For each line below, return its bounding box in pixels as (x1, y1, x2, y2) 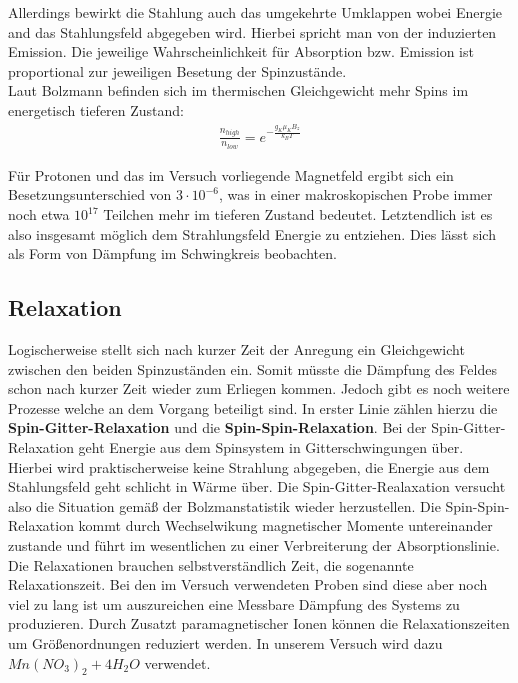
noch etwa (8, 204, 70, 225)
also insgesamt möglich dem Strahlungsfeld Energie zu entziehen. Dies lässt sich (8, 223, 496, 244)
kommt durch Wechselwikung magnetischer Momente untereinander (78, 515, 493, 536)
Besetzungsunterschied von (8, 184, 172, 205)
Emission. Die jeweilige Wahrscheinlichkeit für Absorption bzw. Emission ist (8, 41, 474, 62)
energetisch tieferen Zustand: (8, 99, 185, 120)
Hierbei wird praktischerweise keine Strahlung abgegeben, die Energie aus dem (8, 456, 490, 477)
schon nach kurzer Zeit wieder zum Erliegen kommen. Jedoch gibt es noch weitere (8, 378, 510, 399)
